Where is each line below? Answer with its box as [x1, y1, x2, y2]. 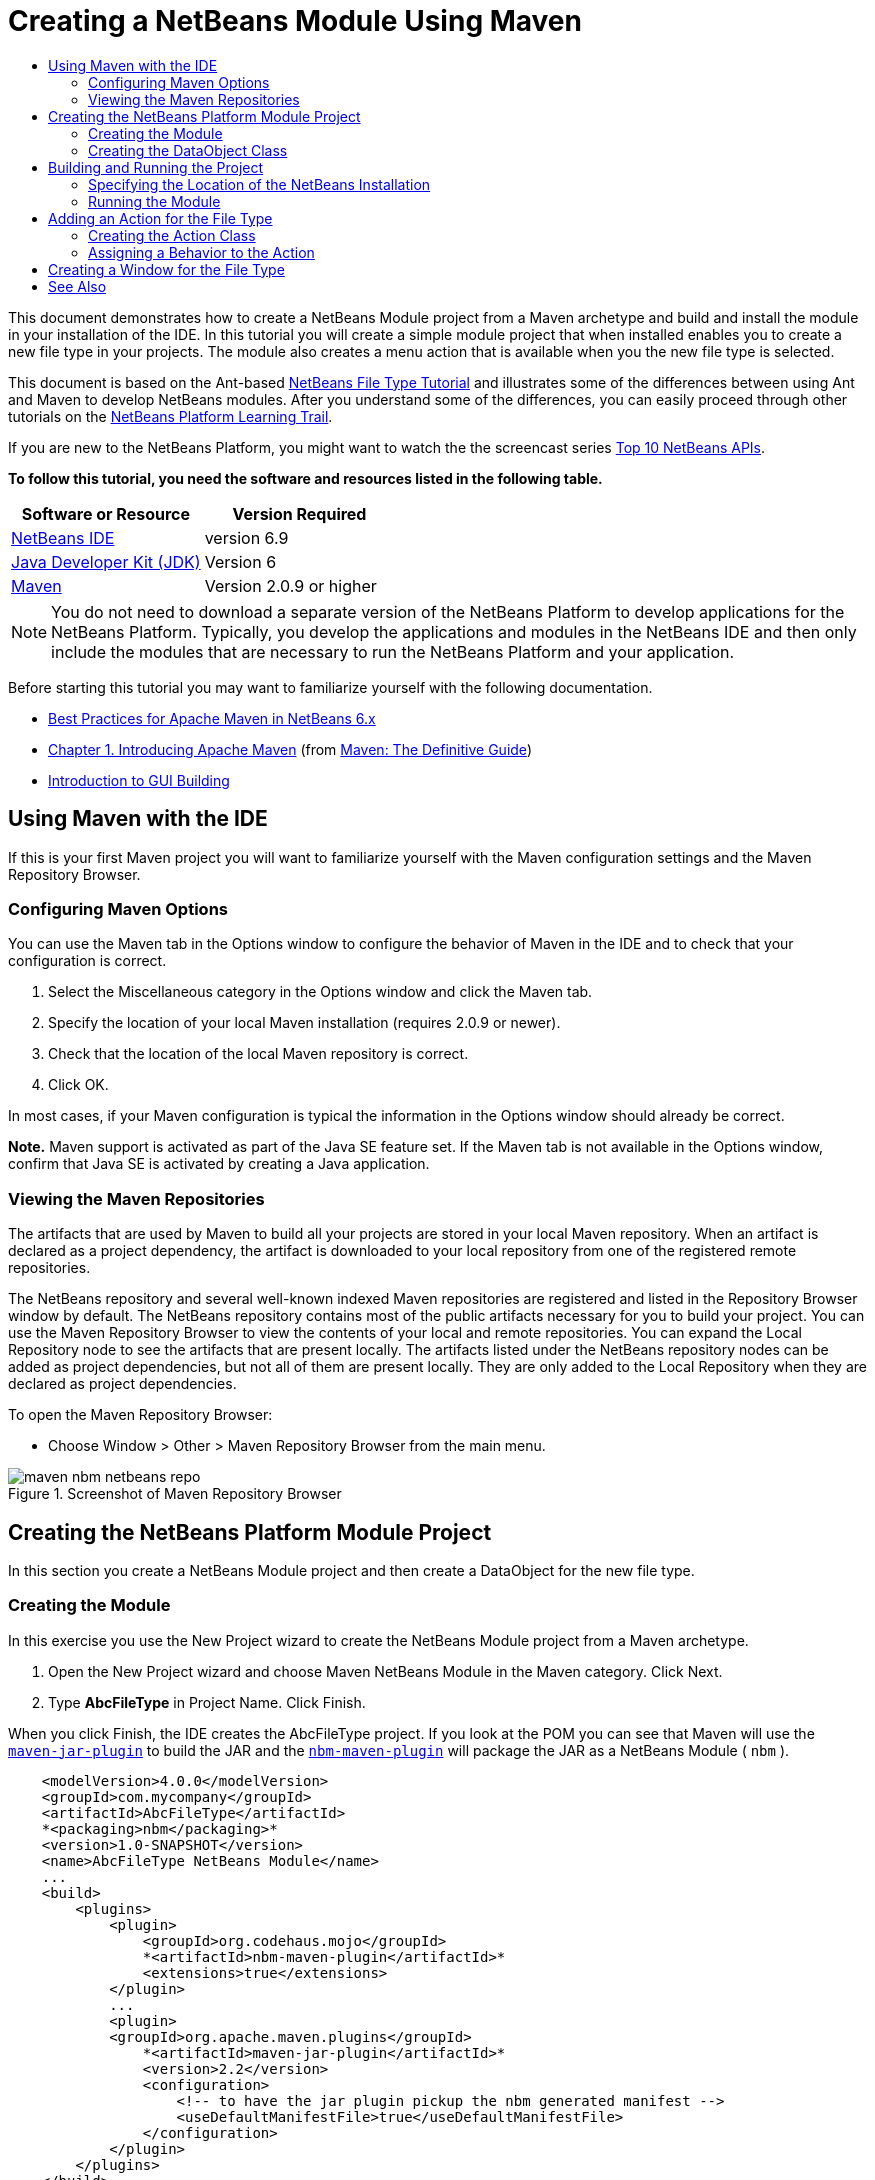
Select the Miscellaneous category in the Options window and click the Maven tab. [48, 983, 593, 1001]
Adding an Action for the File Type [48, 209, 273, 227]
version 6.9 [204, 527, 289, 548]
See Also [48, 277, 107, 295]
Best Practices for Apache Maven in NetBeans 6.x [48, 709, 376, 727]
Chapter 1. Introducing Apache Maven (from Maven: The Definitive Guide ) [48, 740, 532, 758]
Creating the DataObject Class [88, 141, 288, 159]
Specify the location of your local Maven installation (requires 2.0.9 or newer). [48, 1014, 561, 1032]
